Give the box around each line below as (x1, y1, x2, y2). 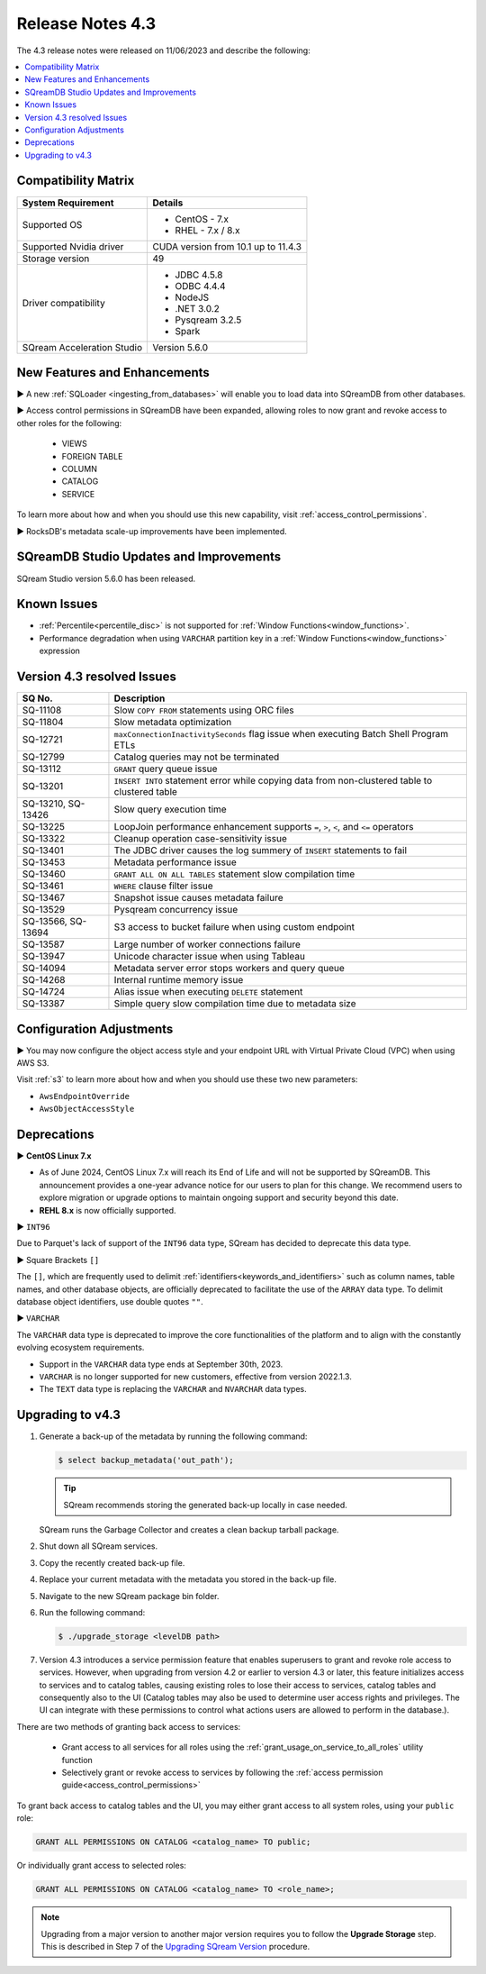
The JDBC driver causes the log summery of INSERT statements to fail (113, 844, 408, 857)
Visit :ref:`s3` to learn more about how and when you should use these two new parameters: (16, 1074, 358, 1085)
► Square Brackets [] (16, 1254, 100, 1265)
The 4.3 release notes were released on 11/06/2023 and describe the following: (16, 45, 310, 56)
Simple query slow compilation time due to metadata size (113, 997, 356, 1010)
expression (39, 645, 81, 657)
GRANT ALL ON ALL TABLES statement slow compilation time (113, 868, 355, 880)
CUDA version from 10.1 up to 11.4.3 (152, 240, 301, 252)
